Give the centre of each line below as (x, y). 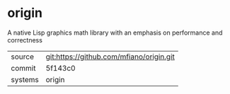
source (22, 57)
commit (23, 68)
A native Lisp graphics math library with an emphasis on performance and (115, 33)
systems (25, 79)
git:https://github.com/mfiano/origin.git (110, 57)
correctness (25, 40)
